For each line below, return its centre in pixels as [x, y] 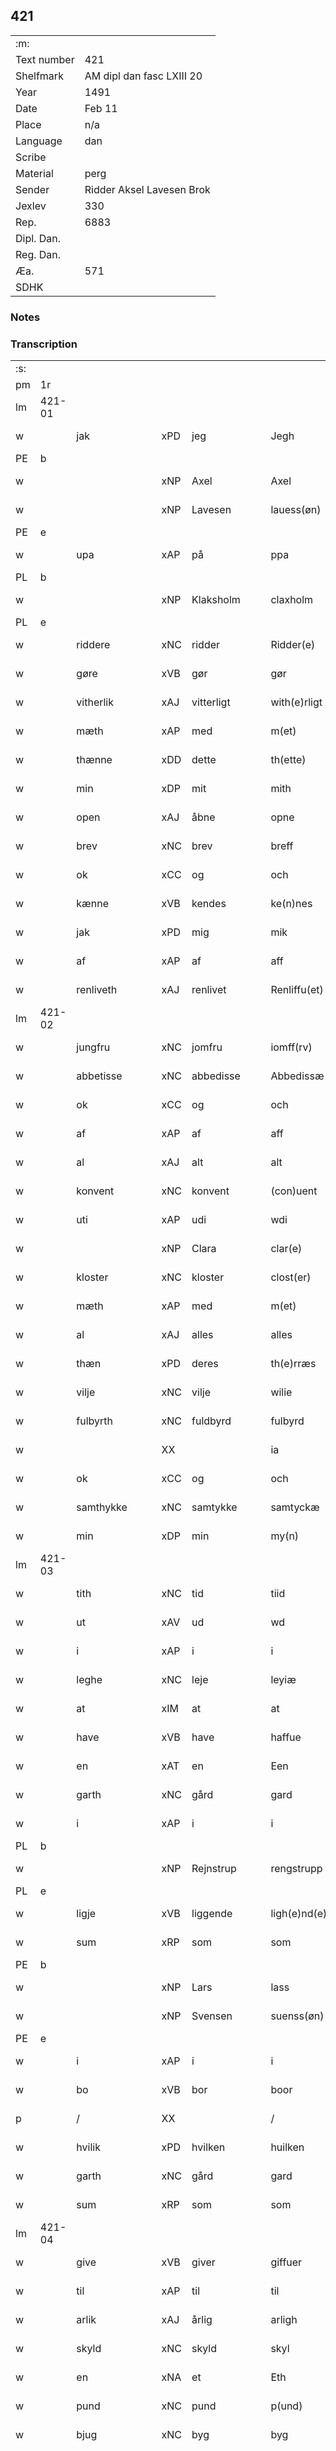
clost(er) [291, 1277]
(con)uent [294, 1191]
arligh [284, 2320]
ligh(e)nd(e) [299, 1914]
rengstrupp [296, 1869]
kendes [209, 904]
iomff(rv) [291, 1047]
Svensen [212, 2016]
